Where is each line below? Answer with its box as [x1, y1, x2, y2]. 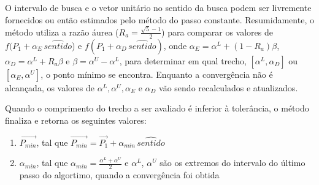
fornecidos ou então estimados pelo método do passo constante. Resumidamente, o [5, 13, 314, 26]
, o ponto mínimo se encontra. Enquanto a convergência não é [40, 67, 273, 80]
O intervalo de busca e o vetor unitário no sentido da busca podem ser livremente [5, 1, 312, 13]
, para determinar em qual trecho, [119, 54, 247, 67]
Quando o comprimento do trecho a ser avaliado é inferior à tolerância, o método [5, 102, 309, 115]
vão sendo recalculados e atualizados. [159, 81, 298, 94]
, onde [163, 39, 187, 51]
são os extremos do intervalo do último [159, 156, 306, 169]
